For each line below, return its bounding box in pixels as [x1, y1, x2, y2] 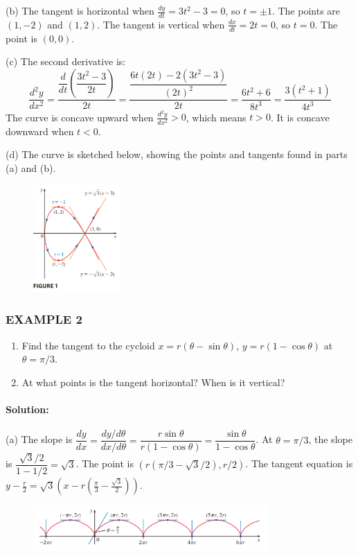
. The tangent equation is [245, 456, 353, 471]
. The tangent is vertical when [97, 17, 225, 31]
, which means [186, 110, 247, 124]
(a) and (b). [6, 160, 56, 175]
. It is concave [270, 110, 330, 124]
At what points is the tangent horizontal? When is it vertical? [21, 374, 285, 389]
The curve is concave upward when [6, 110, 154, 124]
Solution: [6, 402, 49, 417]
